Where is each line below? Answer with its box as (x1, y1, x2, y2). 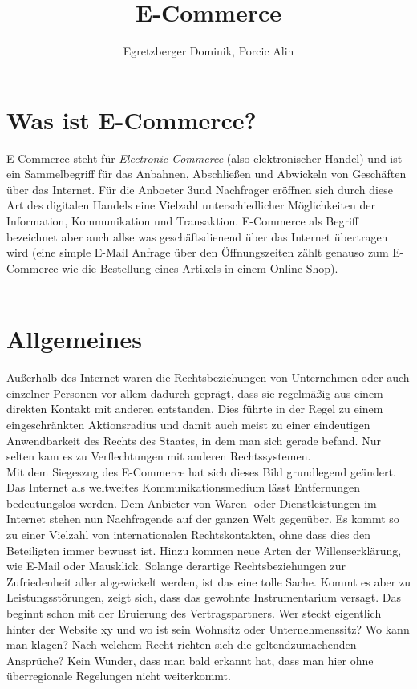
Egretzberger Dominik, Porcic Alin (123, 43, 294, 59)
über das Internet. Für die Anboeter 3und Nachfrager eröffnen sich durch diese (6, 180, 393, 197)
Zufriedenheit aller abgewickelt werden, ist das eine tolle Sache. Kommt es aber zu (6, 573, 411, 590)
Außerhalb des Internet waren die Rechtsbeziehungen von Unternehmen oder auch (6, 369, 410, 386)
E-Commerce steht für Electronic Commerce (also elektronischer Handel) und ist (6, 149, 403, 166)
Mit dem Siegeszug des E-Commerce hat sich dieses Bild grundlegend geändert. (6, 463, 396, 480)
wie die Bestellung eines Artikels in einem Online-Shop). (62, 259, 338, 276)
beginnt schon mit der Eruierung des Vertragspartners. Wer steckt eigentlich (6, 605, 382, 622)
